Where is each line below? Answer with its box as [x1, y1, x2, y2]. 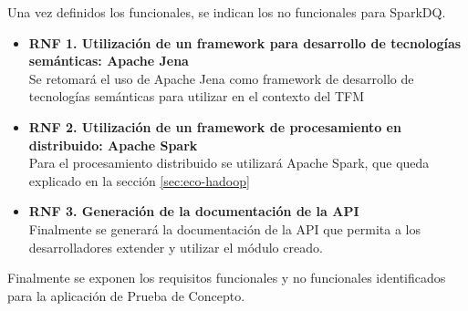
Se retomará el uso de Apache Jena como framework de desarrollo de [28, 68, 414, 88]
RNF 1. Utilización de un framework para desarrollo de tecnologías [28, 33, 462, 52]
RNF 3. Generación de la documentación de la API [28, 202, 359, 221]
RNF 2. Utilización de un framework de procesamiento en [28, 117, 401, 136]
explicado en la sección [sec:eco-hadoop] [28, 171, 250, 190]
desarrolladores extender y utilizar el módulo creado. [28, 237, 323, 256]
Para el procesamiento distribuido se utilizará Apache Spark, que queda [28, 153, 430, 172]
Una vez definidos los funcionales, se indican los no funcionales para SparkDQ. [7, 3, 446, 21]
